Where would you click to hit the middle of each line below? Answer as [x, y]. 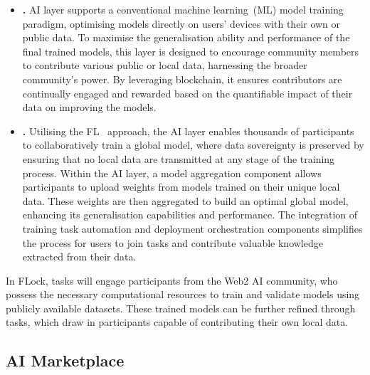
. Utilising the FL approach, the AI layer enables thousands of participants [188, 131]
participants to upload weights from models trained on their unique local [181, 187]
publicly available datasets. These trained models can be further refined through [181, 308]
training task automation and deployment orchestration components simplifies [192, 228]
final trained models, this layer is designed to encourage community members [191, 51]
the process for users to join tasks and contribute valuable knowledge [173, 242]
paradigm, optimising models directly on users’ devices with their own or [181, 23]
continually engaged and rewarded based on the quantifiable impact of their [187, 93]
